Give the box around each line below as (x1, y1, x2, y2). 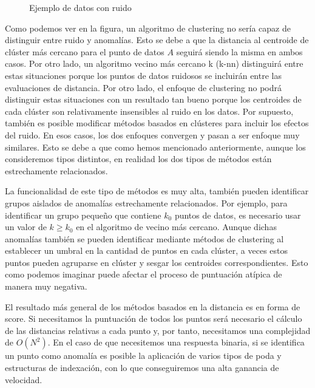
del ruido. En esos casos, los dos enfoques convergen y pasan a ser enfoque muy (5, 128, 300, 141)
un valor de (5, 220, 47, 233)
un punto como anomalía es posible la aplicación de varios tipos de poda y (5, 349, 282, 362)
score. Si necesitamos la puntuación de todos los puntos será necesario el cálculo (5, 312, 302, 325)
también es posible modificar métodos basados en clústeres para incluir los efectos (5, 117, 309, 129)
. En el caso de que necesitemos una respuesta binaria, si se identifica (47, 336, 305, 349)
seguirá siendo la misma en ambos (176, 45, 303, 58)
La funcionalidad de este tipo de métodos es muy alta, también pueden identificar (5, 185, 309, 197)
